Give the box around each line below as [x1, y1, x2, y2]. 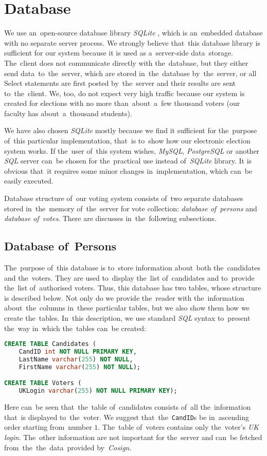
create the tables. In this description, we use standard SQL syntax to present [4, 312, 251, 323]
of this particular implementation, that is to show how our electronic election [4, 135, 251, 146]
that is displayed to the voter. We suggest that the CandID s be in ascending [4, 411, 249, 422]
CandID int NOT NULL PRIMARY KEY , [19, 348, 137, 356]
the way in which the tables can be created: [4, 322, 146, 333]
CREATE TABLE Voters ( [4, 379, 82, 387]
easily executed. [4, 175, 54, 186]
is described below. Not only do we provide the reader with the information [4, 292, 244, 303]
